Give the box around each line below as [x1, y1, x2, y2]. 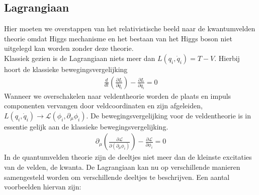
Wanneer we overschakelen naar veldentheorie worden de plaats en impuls [4, 90, 231, 101]
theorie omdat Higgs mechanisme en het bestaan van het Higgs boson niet [4, 33, 232, 43]
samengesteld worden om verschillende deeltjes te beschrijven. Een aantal [4, 171, 230, 182]
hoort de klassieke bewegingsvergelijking [4, 63, 128, 74]
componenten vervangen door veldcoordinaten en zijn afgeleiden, [4, 100, 203, 111]
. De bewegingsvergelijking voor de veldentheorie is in [86, 110, 251, 120]
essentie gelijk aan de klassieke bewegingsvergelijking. [4, 121, 168, 132]
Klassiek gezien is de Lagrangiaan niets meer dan [4, 52, 155, 63]
